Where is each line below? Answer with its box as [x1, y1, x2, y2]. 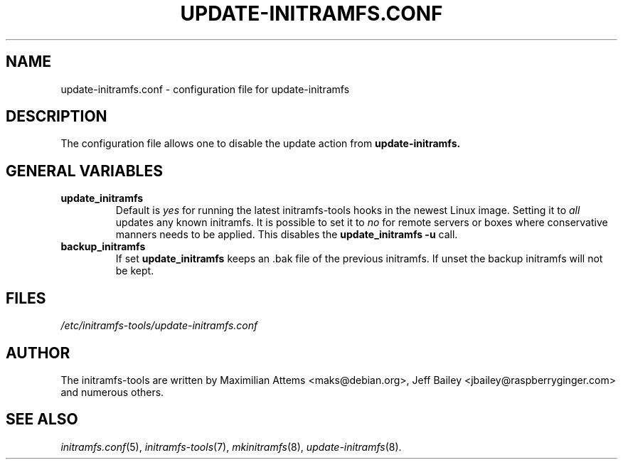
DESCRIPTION [6, 107, 107, 126]
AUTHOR [6, 343, 70, 362]
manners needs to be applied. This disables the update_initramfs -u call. [115, 228, 458, 241]
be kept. [115, 264, 154, 277]
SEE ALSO [6, 410, 78, 429]
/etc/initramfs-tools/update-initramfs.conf [60, 319, 258, 332]
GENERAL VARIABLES [6, 161, 163, 180]
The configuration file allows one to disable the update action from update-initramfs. [60, 137, 461, 150]
